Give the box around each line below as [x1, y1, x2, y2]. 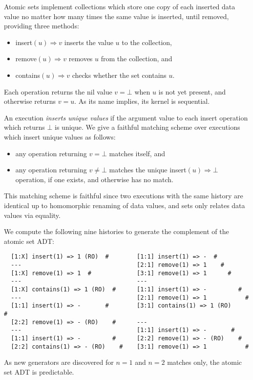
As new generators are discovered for [4, 357, 114, 367]
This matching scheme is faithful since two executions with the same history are [4, 190, 243, 201]
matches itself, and [109, 148, 165, 158]
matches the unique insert [109, 165, 187, 175]
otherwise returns [4, 96, 56, 106]
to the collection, [122, 37, 172, 47]
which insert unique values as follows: [4, 131, 116, 142]
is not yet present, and [158, 86, 226, 96]
